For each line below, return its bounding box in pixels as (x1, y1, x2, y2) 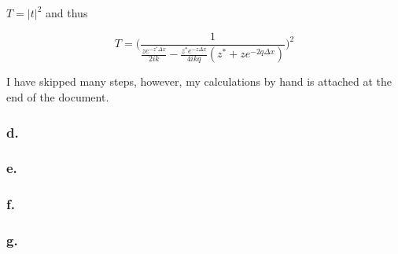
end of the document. (6, 89, 109, 105)
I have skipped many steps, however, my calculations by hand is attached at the (6, 73, 392, 90)
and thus (46, 5, 88, 20)
